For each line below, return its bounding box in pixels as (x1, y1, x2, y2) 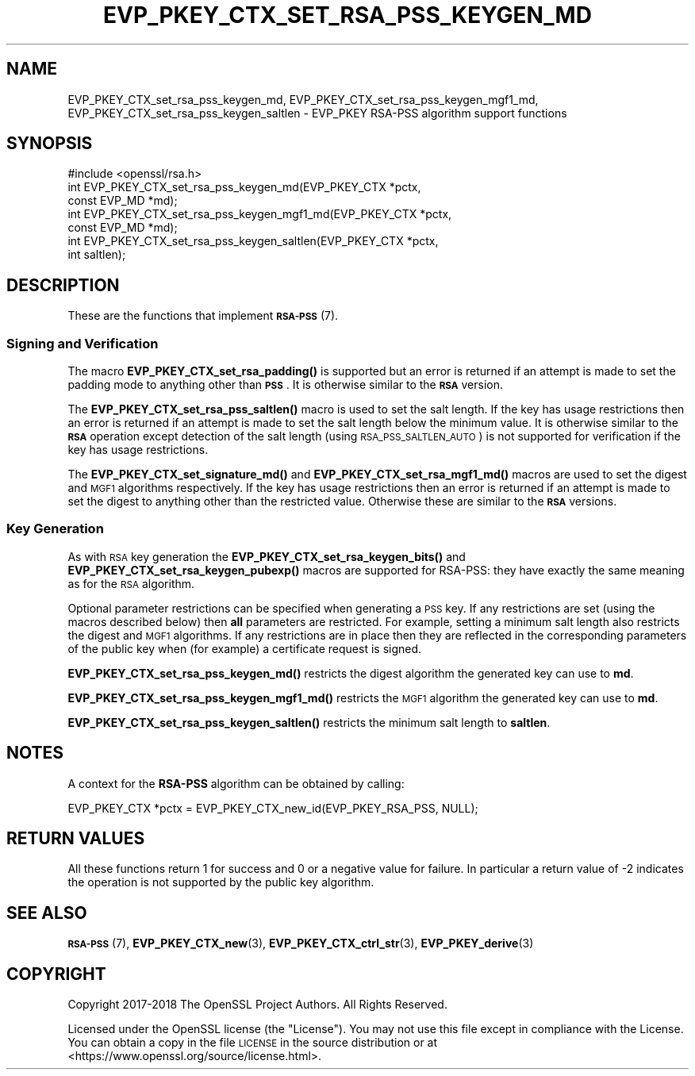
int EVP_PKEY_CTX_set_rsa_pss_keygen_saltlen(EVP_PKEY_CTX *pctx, (67, 234, 439, 248)
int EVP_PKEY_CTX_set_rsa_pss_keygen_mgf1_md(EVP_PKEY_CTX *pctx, (67, 207, 452, 221)
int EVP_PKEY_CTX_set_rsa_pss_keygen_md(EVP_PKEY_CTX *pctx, (67, 180, 421, 194)
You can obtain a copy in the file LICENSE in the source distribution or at (67, 1036, 438, 1050)
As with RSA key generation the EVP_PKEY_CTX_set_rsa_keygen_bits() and (67, 549, 466, 563)
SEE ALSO (6, 902, 87, 923)
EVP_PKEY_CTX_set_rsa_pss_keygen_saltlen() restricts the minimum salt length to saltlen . (67, 715, 551, 729)
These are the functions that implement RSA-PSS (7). (67, 309, 339, 323)
